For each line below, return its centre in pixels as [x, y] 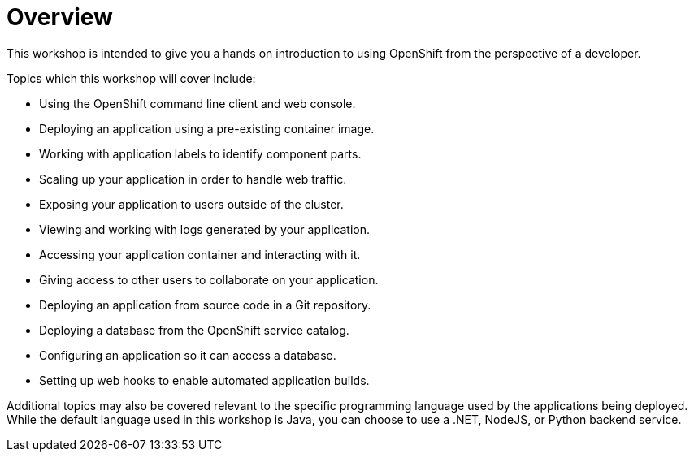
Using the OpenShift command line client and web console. [197, 103]
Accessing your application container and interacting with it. [200, 254]
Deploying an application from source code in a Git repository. [205, 305]
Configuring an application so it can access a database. [188, 355]
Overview [60, 17]
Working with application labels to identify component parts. [200, 153]
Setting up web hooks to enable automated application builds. [204, 380]
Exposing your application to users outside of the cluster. [191, 204]
